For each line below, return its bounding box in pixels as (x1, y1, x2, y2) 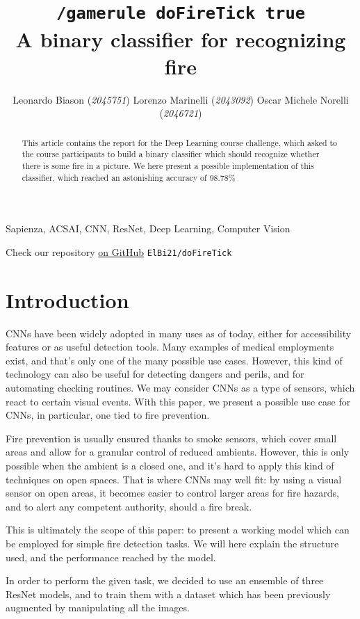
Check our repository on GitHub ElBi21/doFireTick (6, 244, 232, 259)
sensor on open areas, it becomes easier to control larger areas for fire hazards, (6, 485, 339, 500)
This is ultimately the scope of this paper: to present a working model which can (6, 522, 350, 537)
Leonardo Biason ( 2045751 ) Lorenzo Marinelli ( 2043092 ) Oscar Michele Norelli (13, 92, 349, 106)
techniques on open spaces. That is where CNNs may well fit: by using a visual (6, 472, 342, 486)
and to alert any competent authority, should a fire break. (6, 499, 252, 513)
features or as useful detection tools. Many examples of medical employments (6, 339, 334, 354)
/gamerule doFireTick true (56, 3, 306, 24)
